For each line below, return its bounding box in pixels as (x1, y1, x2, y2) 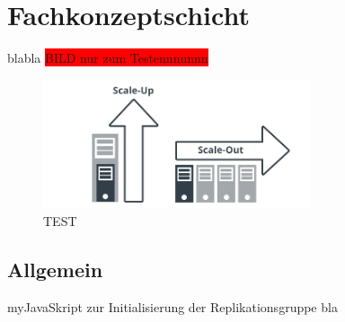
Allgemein (7, 256, 103, 283)
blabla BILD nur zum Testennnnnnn (7, 48, 208, 67)
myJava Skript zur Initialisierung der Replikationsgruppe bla (7, 297, 338, 316)
